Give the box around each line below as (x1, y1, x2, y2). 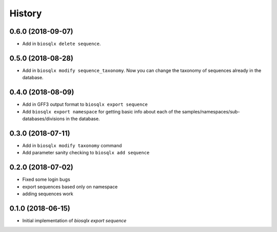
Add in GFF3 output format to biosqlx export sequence (22, 101, 148, 107)
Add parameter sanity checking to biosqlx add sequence (22, 150, 150, 156)
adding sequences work (22, 191, 74, 197)
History (9, 8, 42, 19)
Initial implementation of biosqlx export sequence (22, 217, 127, 223)
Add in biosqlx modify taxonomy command (22, 142, 122, 148)
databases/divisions (22, 115, 65, 122)
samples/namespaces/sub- (182, 108, 240, 114)
